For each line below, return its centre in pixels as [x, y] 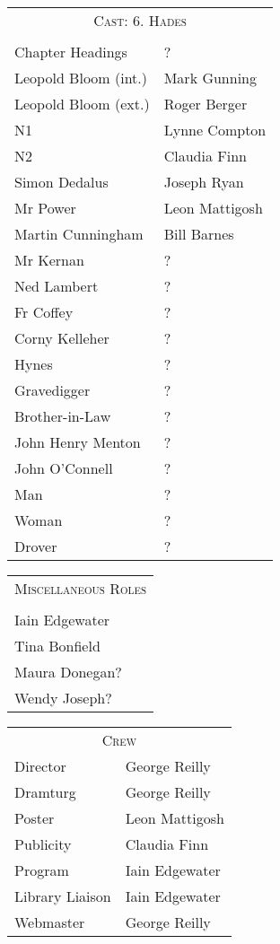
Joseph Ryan [204, 182]
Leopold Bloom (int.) [81, 78]
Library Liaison [63, 896]
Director [40, 766]
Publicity [43, 844]
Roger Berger [206, 104]
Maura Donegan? [68, 672]
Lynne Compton [215, 130]
